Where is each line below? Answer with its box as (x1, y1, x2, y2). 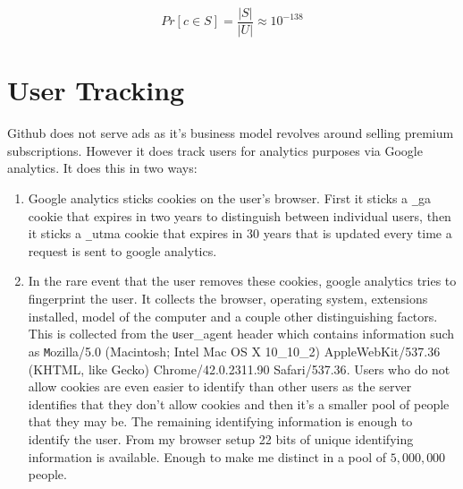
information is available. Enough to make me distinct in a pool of (28, 447, 386, 466)
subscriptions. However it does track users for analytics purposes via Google (7, 141, 423, 159)
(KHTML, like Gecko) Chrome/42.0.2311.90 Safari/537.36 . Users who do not (28, 359, 450, 378)
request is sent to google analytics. (28, 241, 217, 260)
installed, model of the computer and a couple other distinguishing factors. (28, 306, 438, 325)
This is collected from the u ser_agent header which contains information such (28, 324, 455, 343)
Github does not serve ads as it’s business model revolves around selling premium (7, 124, 454, 142)
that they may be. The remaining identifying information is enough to (28, 412, 413, 431)
